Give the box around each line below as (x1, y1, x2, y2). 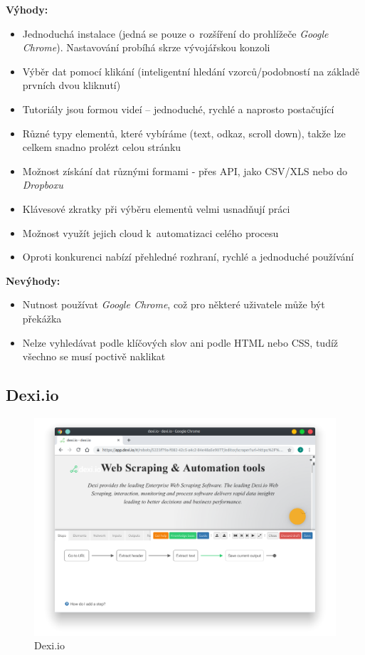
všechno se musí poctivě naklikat (22, 349, 166, 364)
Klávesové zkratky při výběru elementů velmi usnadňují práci (22, 201, 290, 216)
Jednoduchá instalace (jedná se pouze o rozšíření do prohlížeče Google (22, 26, 329, 41)
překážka (22, 310, 62, 325)
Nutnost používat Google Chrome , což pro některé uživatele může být (22, 297, 325, 312)
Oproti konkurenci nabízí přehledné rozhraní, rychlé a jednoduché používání (22, 249, 354, 264)
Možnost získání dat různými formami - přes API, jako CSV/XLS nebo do (22, 163, 347, 178)
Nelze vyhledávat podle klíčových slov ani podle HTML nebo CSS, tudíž (22, 335, 339, 350)
